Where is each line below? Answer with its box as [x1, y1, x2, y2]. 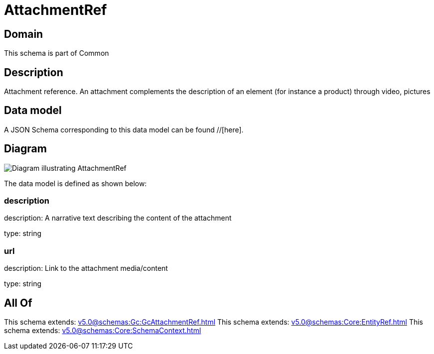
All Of [4, 296, 32, 309]
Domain [4, 27, 43, 40]
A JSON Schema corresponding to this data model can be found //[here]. [4, 125, 244, 134]
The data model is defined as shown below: [4, 179, 147, 188]
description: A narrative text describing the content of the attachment [4, 214, 232, 223]
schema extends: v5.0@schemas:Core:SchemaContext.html [4, 326, 201, 335]
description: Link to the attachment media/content [4, 264, 168, 273]
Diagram [4, 142, 47, 155]
